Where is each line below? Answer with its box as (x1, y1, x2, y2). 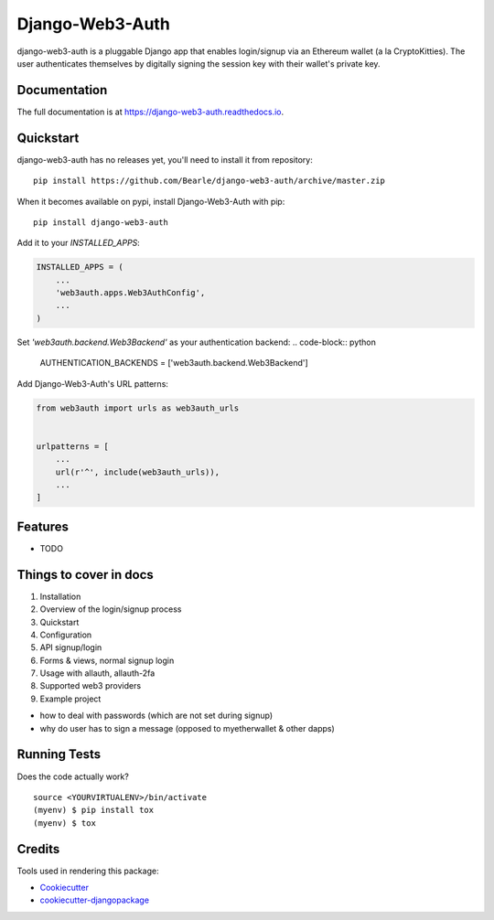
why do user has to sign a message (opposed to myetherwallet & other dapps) (39, 722, 336, 733)
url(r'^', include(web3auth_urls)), (55, 466, 220, 477)
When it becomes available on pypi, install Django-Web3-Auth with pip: (16, 196, 285, 207)
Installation (39, 591, 81, 602)
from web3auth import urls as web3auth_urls (36, 402, 240, 413)
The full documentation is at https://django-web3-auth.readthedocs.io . (16, 106, 285, 117)
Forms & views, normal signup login (39, 655, 175, 666)
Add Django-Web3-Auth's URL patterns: (16, 378, 169, 389)
